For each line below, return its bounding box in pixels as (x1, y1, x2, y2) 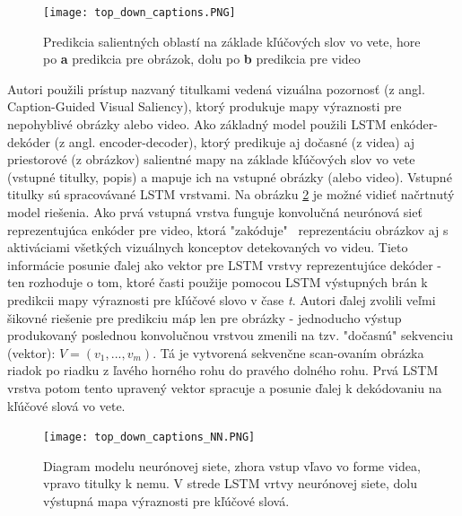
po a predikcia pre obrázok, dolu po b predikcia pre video (43, 49, 361, 68)
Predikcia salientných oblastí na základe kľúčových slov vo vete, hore (43, 31, 421, 50)
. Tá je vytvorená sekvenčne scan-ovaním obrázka (153, 343, 424, 362)
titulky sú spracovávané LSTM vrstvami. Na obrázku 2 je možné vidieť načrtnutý (7, 185, 455, 204)
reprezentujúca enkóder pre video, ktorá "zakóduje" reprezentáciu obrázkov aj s (7, 220, 449, 239)
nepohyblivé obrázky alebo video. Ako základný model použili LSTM (7, 115, 387, 134)
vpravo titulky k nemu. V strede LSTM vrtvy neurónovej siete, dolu (43, 474, 418, 493)
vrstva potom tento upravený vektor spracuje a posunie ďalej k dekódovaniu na (7, 378, 442, 397)
